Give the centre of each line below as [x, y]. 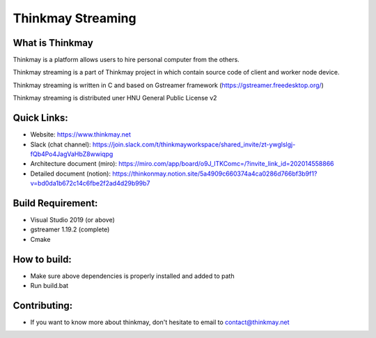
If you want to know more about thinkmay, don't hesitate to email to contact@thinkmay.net [160, 322]
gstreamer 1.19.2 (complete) [70, 229]
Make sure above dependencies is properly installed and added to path [132, 276]
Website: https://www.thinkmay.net [81, 135]
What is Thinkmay [53, 43]
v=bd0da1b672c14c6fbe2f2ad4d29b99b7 [90, 183]
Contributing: [43, 306]
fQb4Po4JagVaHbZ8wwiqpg [72, 154]
